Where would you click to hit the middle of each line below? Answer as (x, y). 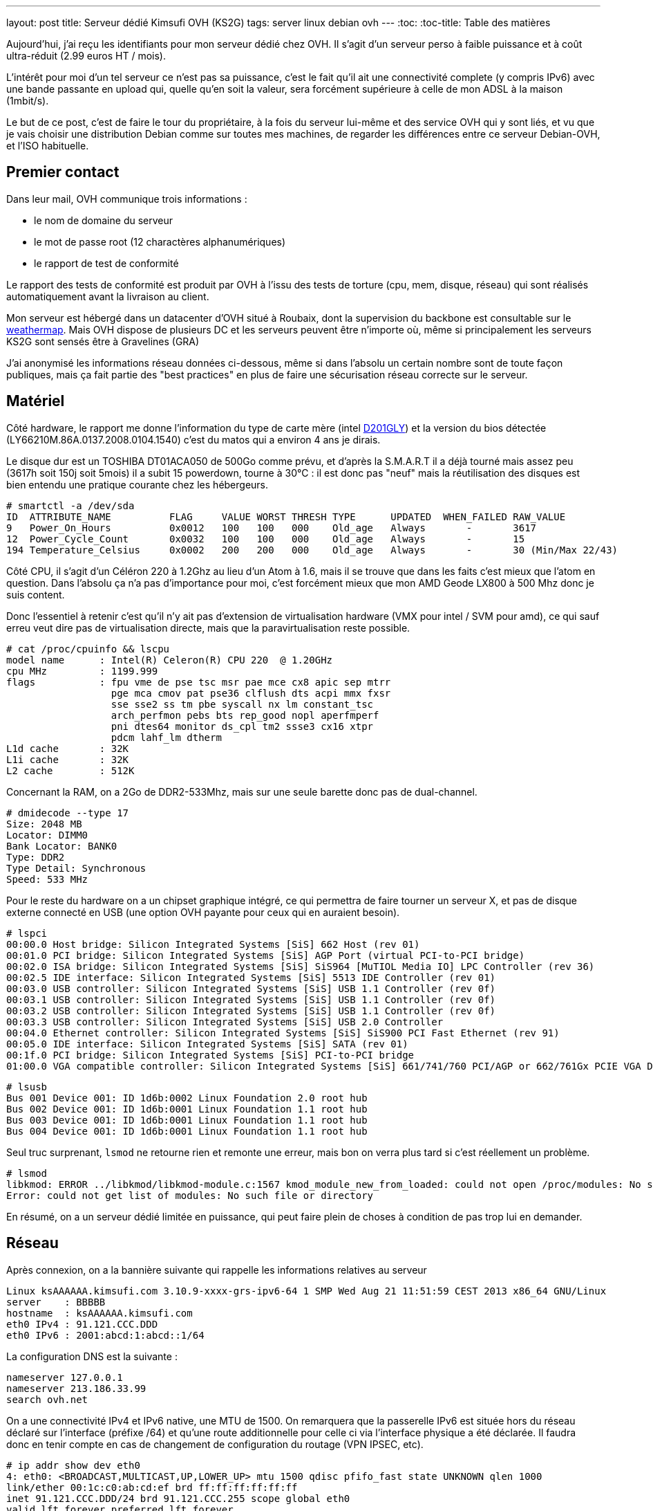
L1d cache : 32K (68, 748)
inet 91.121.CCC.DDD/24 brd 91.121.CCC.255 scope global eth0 (178, 1498)
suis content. (36, 594)
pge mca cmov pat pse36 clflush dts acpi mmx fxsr (251, 693)
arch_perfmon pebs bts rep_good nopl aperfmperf (245, 715)
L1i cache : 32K (68, 759)
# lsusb (27, 1087)
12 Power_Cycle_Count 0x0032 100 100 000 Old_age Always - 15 (266, 539)
